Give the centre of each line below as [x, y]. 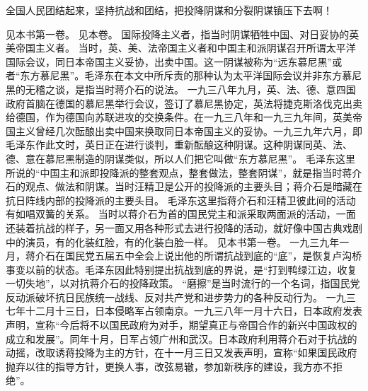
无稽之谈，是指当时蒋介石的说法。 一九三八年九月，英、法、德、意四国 [190, 89]
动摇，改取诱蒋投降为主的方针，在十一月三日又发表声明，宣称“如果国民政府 [182, 352]
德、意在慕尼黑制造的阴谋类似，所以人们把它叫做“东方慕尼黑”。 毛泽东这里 [180, 158]
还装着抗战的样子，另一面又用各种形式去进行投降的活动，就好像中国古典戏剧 [184, 227]
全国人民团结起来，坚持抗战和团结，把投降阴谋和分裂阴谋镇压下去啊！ [169, 10]
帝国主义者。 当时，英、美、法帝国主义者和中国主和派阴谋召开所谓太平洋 [185, 48]
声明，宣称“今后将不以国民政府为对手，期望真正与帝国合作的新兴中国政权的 [182, 325]
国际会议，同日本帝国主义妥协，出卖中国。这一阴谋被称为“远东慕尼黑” [169, 61]
